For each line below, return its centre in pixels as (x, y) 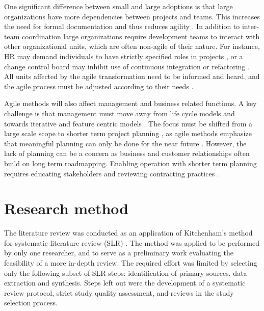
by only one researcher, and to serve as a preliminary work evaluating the (119, 253)
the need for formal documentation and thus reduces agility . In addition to (122, 26)
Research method (67, 208)
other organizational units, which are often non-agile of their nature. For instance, (132, 46)
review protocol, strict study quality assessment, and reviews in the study (119, 292)
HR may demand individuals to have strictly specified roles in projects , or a (124, 56)
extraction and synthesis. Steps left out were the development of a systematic (125, 283)
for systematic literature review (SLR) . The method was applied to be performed (132, 242)
